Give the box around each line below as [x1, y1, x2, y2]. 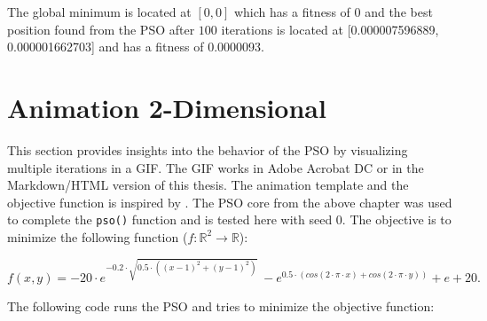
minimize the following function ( [7, 227, 188, 246]
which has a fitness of [233, 3, 350, 20]
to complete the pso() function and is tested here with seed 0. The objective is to [7, 210, 452, 229]
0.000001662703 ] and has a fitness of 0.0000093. [7, 37, 264, 56]
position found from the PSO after [7, 20, 195, 38]
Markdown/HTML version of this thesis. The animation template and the [7, 176, 409, 194]
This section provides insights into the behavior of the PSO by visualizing [7, 140, 408, 159]
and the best [365, 3, 433, 20]
